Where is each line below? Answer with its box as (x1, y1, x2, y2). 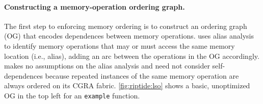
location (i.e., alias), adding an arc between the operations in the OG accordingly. (4, 50, 259, 61)
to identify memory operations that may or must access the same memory (4, 40, 235, 51)
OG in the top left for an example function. (4, 90, 140, 100)
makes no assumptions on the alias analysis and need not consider (4, 60, 210, 71)
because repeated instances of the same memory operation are (45, 70, 239, 81)
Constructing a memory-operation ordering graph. (4, 1, 185, 12)
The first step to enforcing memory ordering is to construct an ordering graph (4, 20, 247, 31)
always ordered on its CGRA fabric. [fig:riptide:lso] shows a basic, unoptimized (4, 80, 250, 91)
